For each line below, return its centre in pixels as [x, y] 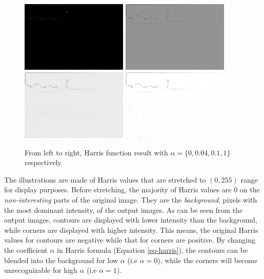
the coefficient [26, 250]
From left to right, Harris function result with [96, 152]
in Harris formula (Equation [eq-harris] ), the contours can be [153, 250]
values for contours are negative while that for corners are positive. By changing [130, 240]
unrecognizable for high [41, 270]
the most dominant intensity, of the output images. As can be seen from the [124, 210]
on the [250, 190]
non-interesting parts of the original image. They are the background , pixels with [131, 200]
